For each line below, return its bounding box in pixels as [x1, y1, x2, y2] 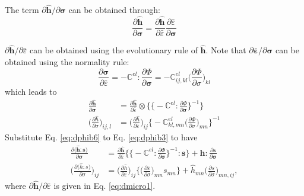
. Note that [205, 44, 246, 56]
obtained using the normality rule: [5, 55, 129, 68]
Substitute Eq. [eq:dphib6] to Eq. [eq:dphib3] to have [5, 131, 198, 143]
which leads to [5, 85, 57, 97]
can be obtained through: [68, 4, 160, 16]
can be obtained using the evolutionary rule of [30, 44, 198, 56]
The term [5, 4, 39, 16]
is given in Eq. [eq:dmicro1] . [53, 179, 156, 192]
